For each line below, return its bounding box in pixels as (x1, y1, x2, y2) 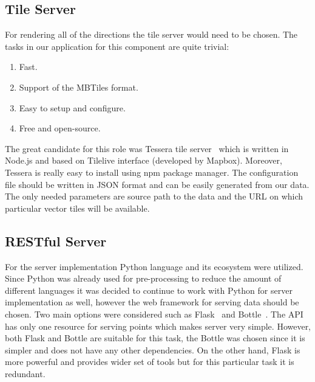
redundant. (5, 367, 46, 380)
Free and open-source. (19, 122, 101, 134)
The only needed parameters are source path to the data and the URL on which (5, 190, 303, 203)
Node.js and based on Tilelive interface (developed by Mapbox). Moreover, (5, 154, 282, 167)
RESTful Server (5, 231, 107, 250)
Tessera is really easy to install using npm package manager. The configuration (5, 165, 299, 178)
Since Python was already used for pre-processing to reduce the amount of (5, 272, 282, 285)
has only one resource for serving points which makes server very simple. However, (5, 319, 311, 332)
